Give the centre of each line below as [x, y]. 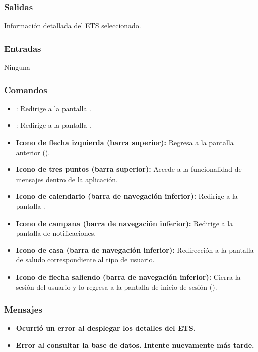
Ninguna [17, 67]
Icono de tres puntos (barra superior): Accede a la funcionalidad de [129, 169]
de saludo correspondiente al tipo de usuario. [85, 260]
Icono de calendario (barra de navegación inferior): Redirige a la [127, 196]
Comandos [26, 89]
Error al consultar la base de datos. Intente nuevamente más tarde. [135, 345]
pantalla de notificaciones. [56, 233]
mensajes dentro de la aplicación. [67, 179]
